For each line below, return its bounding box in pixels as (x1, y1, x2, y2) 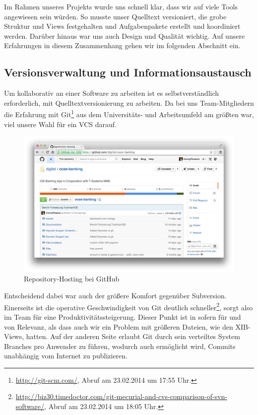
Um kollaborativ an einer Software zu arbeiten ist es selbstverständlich (4, 88, 219, 98)
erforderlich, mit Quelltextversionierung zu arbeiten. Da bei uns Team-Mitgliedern (4, 97, 254, 108)
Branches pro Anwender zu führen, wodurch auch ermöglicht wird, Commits (4, 341, 236, 351)
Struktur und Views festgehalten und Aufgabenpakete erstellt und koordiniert (4, 21, 241, 31)
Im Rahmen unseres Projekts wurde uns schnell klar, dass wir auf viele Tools (4, 1, 238, 11)
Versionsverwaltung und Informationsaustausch (4, 65, 252, 80)
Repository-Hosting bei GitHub (24, 274, 120, 284)
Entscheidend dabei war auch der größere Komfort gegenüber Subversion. (4, 290, 227, 301)
